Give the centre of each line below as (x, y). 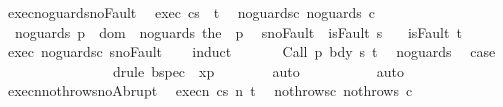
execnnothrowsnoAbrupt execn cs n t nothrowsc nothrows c (210, 90)
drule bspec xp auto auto (258, 70)
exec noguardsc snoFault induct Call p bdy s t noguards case (251, 51)
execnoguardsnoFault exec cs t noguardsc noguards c (191, 12)
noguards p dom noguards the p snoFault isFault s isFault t (238, 31)
